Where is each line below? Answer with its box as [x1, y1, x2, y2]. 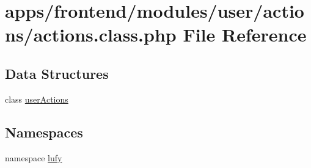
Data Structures [5, 64, 109, 82]
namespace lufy [5, 151, 62, 164]
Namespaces [5, 122, 83, 141]
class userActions [5, 92, 68, 105]
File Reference [183, 22, 307, 47]
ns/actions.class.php [5, 22, 177, 47]
